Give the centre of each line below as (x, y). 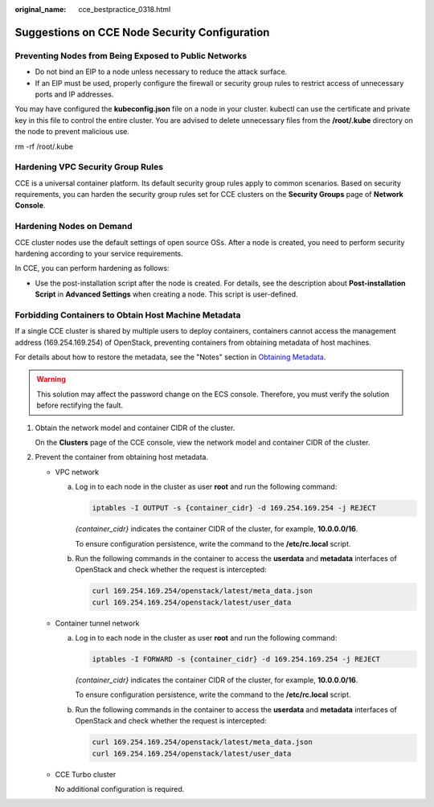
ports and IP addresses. (74, 94)
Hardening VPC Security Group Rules (89, 167)
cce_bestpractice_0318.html (125, 9)
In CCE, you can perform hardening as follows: (92, 268)
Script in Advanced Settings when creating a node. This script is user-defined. (166, 294)
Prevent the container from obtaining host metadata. (122, 457)
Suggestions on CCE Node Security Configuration (142, 32)
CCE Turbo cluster (86, 774)
